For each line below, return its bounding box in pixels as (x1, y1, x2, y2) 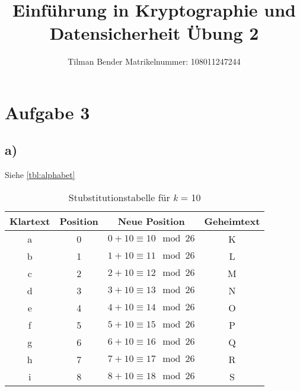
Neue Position (117, 214, 185, 228)
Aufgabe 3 (5, 100, 90, 124)
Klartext (9, 214, 50, 228)
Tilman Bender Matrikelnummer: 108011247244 (68, 55, 241, 68)
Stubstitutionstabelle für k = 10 (68, 190, 201, 204)
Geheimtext (204, 214, 260, 228)
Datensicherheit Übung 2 (49, 21, 259, 45)
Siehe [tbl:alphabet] (5, 169, 75, 181)
